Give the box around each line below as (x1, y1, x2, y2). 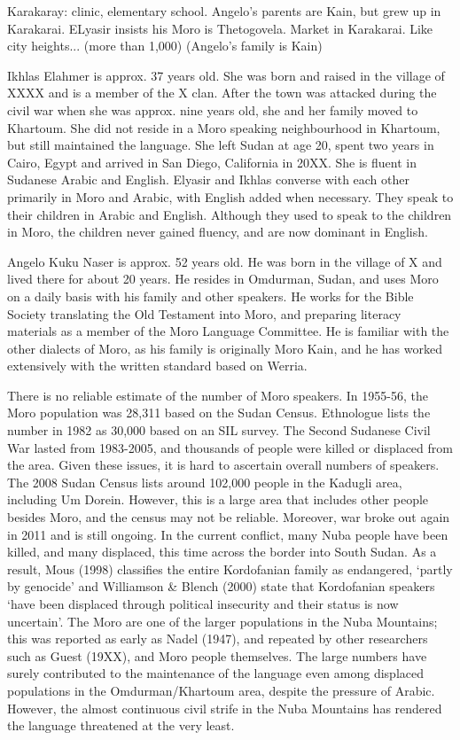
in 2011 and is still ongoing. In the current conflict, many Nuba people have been (7, 525, 448, 543)
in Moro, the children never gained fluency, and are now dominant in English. (7, 222, 428, 241)
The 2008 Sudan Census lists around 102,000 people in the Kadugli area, (7, 472, 402, 491)
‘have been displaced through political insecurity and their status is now (7, 595, 399, 612)
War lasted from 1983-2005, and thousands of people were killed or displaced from (7, 438, 453, 456)
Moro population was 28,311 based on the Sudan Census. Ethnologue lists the (7, 403, 431, 422)
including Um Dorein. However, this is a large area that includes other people (7, 490, 429, 509)
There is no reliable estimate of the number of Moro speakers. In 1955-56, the (7, 386, 428, 404)
